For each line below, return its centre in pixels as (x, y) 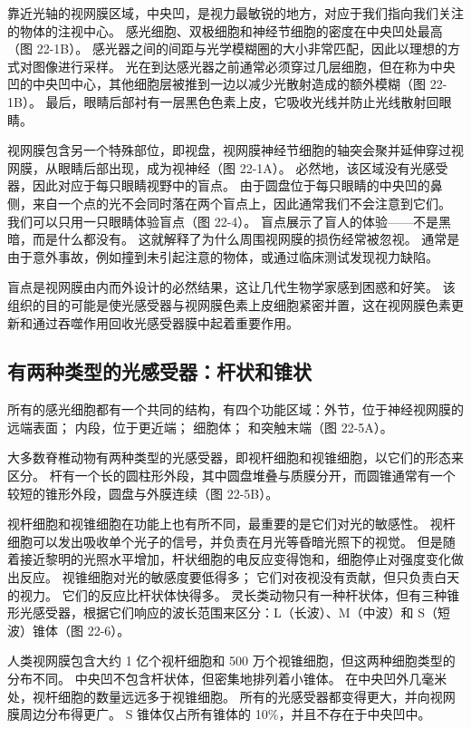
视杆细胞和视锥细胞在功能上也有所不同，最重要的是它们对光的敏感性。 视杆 (231, 524)
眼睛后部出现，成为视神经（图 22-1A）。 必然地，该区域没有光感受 (253, 167)
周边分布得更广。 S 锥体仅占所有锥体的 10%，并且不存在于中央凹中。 (225, 714)
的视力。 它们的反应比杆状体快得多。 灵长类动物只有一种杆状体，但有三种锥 (234, 594)
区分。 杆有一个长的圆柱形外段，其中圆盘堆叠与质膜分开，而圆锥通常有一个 (231, 476)
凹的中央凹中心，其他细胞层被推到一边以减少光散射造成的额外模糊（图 (216, 84)
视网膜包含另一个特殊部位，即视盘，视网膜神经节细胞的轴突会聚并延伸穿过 (229, 150)
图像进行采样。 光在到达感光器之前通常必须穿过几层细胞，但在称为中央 (244, 66)
